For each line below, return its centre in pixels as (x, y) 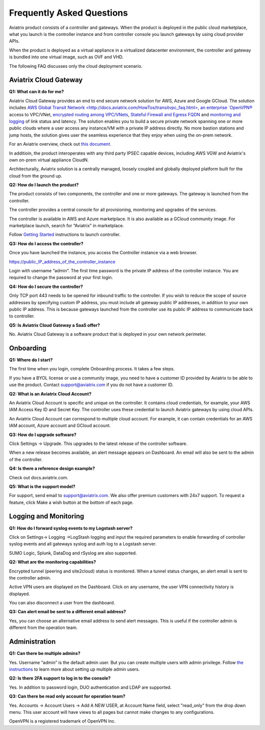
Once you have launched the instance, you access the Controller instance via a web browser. (103, 253)
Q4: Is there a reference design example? (52, 469)
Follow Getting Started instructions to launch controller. (65, 235)
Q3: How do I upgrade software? (43, 435)
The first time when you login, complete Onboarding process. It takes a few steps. (92, 369)
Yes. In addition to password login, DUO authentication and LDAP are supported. (90, 687)
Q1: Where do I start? (31, 360)
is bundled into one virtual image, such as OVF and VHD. (66, 57)
